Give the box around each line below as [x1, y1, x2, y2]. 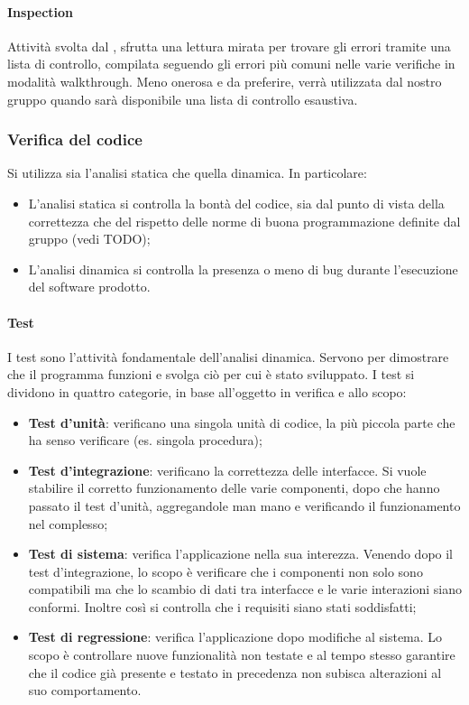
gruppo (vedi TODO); [28, 229, 151, 248]
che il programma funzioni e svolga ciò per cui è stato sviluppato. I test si [7, 365, 415, 384]
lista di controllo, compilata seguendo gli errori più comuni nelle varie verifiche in [7, 54, 455, 73]
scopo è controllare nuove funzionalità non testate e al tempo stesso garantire [28, 645, 455, 664]
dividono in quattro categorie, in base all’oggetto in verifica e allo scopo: [7, 382, 407, 401]
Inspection [7, 2, 74, 21]
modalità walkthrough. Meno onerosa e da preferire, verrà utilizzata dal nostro [7, 71, 442, 90]
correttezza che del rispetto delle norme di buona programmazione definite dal [28, 211, 461, 230]
